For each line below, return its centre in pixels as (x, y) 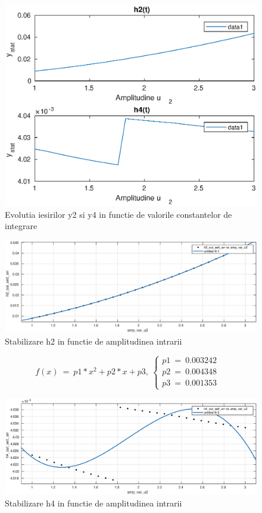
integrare (21, 226)
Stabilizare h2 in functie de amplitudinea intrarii (93, 341)
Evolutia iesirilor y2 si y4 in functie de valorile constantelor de (118, 214)
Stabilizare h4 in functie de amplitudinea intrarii (93, 503)
